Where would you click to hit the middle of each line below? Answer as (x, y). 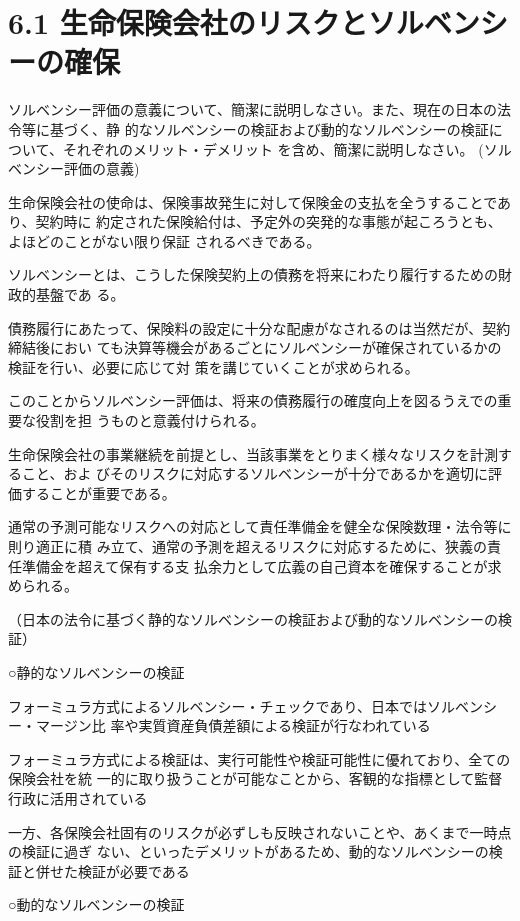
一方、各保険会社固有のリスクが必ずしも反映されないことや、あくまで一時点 (260, 831)
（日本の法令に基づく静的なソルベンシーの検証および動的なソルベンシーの (253, 618)
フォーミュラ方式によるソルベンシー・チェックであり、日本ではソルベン (245, 705)
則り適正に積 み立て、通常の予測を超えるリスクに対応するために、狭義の (248, 546)
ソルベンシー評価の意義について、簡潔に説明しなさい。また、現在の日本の (252, 109)
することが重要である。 (98, 492)
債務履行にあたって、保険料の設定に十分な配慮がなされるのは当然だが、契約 (259, 327)
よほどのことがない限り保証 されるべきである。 (164, 240)
